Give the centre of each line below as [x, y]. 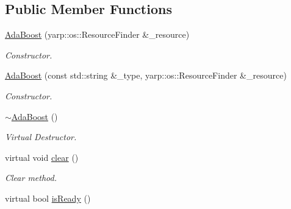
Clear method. [31, 178]
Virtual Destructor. [41, 137]
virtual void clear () [42, 157]
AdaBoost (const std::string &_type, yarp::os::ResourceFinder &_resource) [146, 75]
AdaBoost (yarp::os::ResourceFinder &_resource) [97, 34]
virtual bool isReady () [48, 198]
